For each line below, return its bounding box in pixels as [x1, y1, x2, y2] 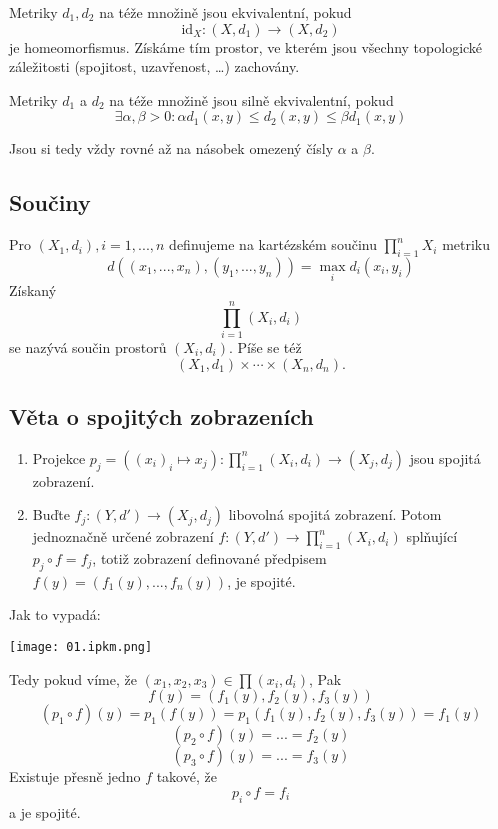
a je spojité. [9, 801, 81, 822]
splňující [406, 526, 458, 547]
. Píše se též [229, 336, 302, 357]
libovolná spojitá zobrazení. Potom [228, 504, 442, 525]
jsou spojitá [409, 447, 481, 468]
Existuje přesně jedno [9, 766, 141, 787]
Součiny [9, 187, 91, 218]
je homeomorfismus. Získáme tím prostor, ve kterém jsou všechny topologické [9, 36, 483, 57]
